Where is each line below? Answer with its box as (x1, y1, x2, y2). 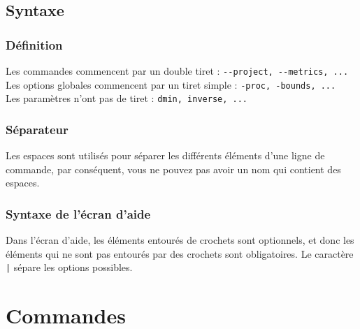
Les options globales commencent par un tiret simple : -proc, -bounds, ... (6, 77, 336, 92)
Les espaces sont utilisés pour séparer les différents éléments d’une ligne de (6, 148, 325, 163)
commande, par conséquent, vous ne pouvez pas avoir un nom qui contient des (6, 161, 341, 176)
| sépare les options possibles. (6, 260, 133, 275)
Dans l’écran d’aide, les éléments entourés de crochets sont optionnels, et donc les (6, 233, 354, 247)
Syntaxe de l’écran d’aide (6, 205, 151, 222)
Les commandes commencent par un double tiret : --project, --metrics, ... (6, 64, 349, 78)
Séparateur (6, 120, 69, 138)
